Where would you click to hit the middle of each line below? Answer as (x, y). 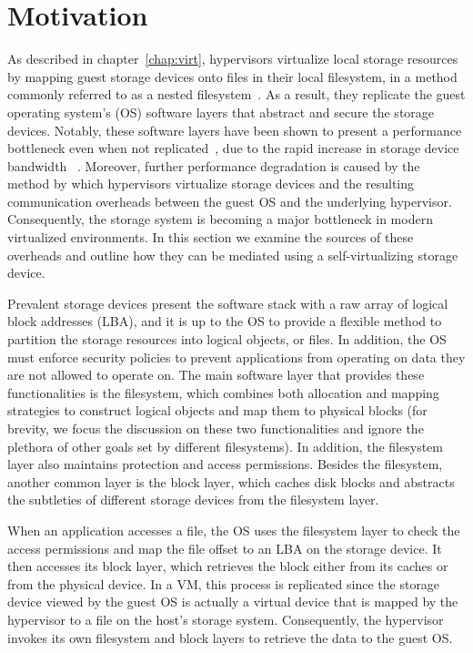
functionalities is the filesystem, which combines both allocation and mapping (223, 392)
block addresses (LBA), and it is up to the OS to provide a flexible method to (225, 321)
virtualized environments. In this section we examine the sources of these (211, 237)
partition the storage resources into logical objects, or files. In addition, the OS (227, 339)
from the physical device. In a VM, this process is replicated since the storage (224, 583)
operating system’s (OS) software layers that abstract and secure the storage (221, 112)
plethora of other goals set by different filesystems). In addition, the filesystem (225, 446)
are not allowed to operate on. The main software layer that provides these (216, 375)
